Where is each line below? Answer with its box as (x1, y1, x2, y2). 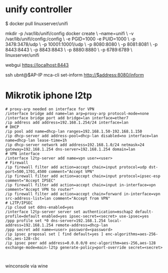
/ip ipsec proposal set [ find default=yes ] (5, 231, 103, 237)
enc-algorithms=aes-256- (105, 231, 158, 237)
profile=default (5, 213, 40, 219)
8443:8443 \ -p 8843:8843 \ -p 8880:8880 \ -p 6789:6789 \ (5, 46, 132, 53)
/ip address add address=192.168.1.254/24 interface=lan (5, 120, 129, 125)
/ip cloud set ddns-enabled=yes (5, 205, 74, 210)
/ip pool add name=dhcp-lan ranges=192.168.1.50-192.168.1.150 (5, 129, 143, 134)
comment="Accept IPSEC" (5, 178, 56, 183)
